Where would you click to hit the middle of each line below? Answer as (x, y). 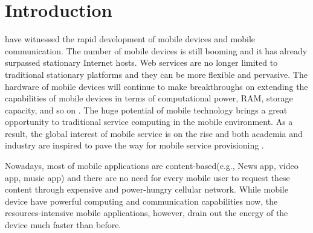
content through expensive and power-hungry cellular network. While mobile (147, 189)
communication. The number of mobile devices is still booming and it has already (156, 50)
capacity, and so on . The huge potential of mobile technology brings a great (146, 110)
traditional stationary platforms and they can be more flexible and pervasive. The (156, 74)
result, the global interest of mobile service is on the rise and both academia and (154, 133)
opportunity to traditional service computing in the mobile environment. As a (149, 122)
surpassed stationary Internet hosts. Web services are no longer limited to (141, 62)
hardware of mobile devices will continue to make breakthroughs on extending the (156, 86)
